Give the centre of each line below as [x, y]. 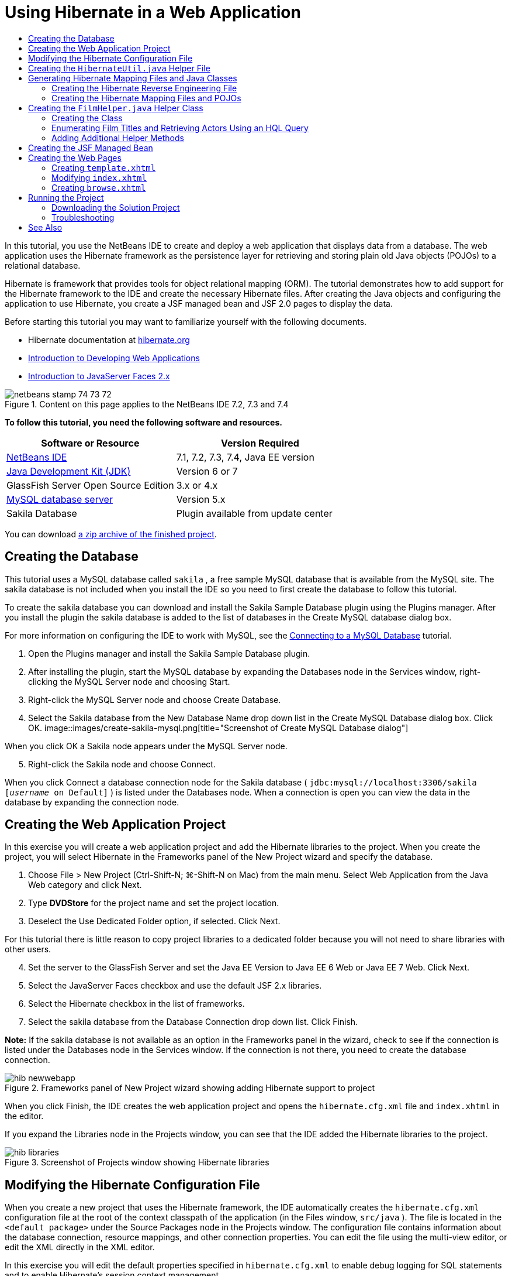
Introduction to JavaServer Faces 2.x [99, 376]
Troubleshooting [83, 217]
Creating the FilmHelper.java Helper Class [116, 108]
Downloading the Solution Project [116, 207]
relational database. [43, 265]
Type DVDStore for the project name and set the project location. [154, 903]
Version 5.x [201, 499]
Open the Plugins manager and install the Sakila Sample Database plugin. [169, 653]
